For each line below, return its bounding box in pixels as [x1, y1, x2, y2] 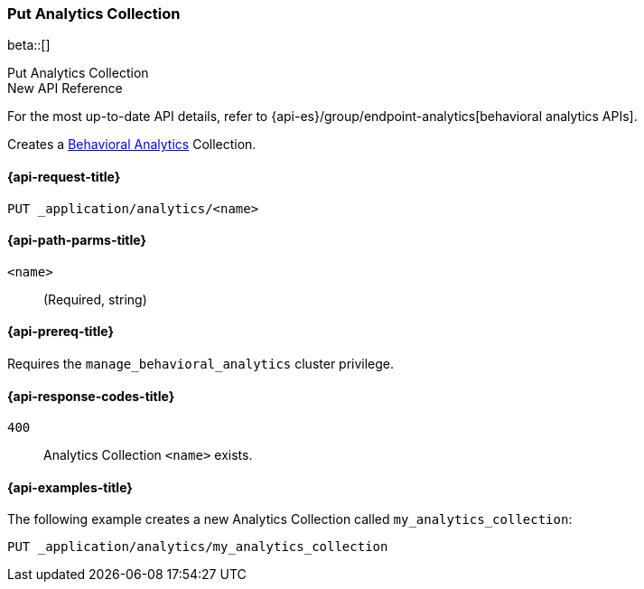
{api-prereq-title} [7, 323, 115, 340]
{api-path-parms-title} [7, 232, 147, 248]
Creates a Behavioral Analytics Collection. [7, 136, 257, 153]
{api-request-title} [7, 168, 121, 184]
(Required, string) [43, 291, 147, 307]
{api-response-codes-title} [7, 388, 175, 404]
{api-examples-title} [7, 479, 133, 495]
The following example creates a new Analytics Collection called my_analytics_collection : [7, 511, 573, 528]
